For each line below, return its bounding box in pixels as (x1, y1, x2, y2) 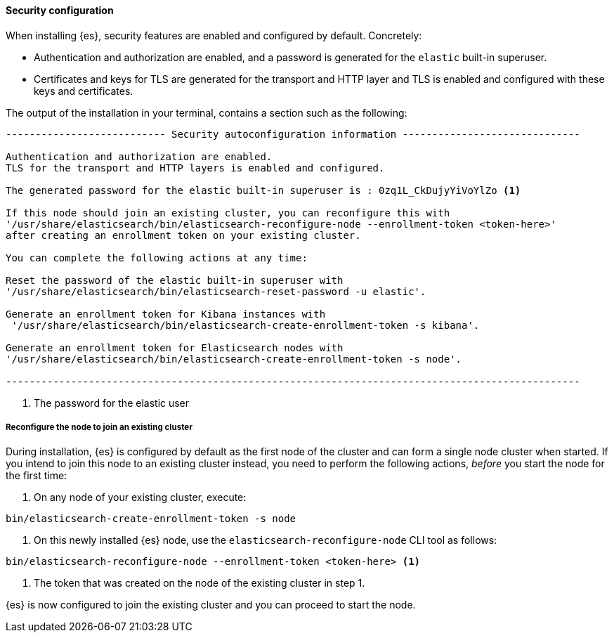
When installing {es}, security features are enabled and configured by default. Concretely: (6, 29, 422, 41)
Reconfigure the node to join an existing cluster (6, 422, 192, 432)
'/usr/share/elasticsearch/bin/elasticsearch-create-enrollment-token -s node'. (6, 353, 462, 365)
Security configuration (6, 4, 114, 16)
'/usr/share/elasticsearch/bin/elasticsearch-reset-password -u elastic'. (6, 285, 426, 297)
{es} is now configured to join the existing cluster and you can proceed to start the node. (6, 599, 416, 611)
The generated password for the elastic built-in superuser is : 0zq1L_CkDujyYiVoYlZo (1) (6, 184, 521, 196)
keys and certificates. (34, 84, 133, 97)
